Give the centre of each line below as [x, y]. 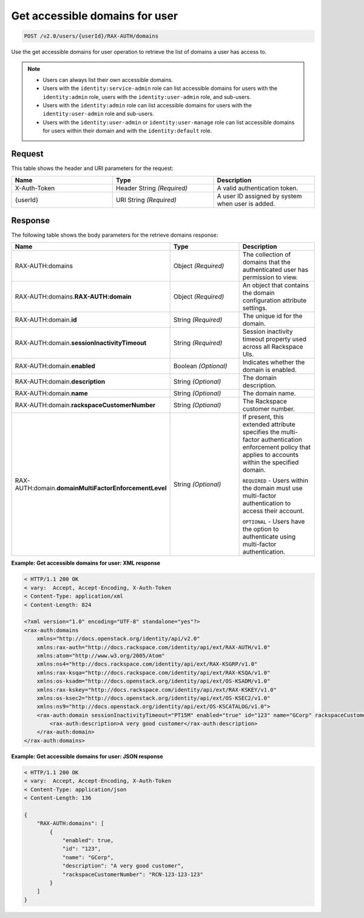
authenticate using [269, 537]
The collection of [267, 255]
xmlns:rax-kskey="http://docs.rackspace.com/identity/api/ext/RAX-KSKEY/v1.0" [157, 690]
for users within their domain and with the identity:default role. [127, 131]
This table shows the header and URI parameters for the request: [93, 168]
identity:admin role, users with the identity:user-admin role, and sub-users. [147, 96]
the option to [261, 529]
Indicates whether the [274, 362]
